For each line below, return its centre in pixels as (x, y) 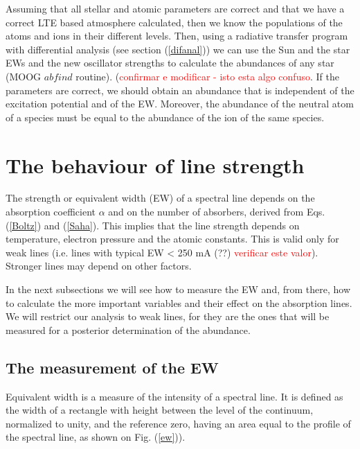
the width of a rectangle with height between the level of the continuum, (160, 410)
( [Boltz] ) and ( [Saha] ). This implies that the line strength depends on (153, 225)
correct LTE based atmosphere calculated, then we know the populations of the (174, 22)
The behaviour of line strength (155, 165)
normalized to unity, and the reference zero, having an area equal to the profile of (178, 423)
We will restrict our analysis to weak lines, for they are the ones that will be (168, 316)
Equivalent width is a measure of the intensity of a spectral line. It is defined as (174, 396)
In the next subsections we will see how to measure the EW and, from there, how (178, 289)
